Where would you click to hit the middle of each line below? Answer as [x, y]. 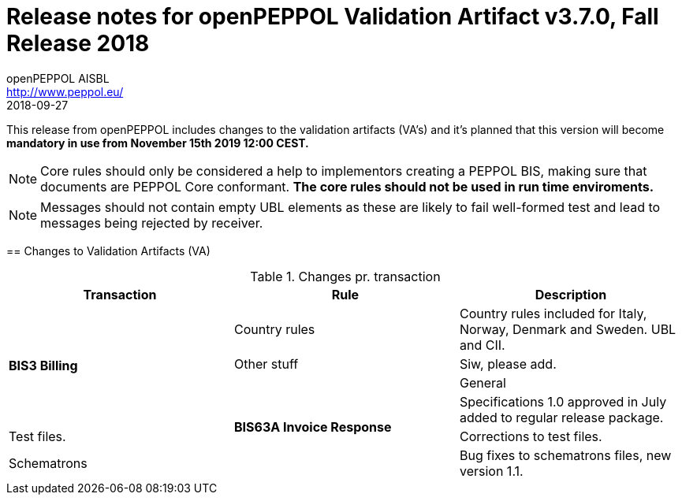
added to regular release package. [561, 417]
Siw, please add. [508, 364]
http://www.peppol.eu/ [65, 91]
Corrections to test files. [531, 436]
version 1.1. [491, 471]
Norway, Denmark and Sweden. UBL [568, 329]
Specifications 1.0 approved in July [563, 401]
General [483, 382]
